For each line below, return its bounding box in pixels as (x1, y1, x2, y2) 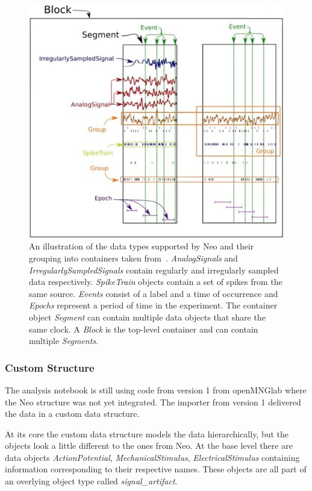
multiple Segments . (29, 334, 98, 347)
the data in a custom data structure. (5, 407, 140, 420)
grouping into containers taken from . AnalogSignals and (29, 251, 238, 264)
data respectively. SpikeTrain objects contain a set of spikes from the (29, 275, 282, 288)
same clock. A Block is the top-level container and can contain (29, 322, 258, 335)
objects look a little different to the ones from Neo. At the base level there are (5, 439, 293, 452)
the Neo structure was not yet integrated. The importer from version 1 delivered (5, 395, 301, 408)
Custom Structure (5, 360, 95, 375)
